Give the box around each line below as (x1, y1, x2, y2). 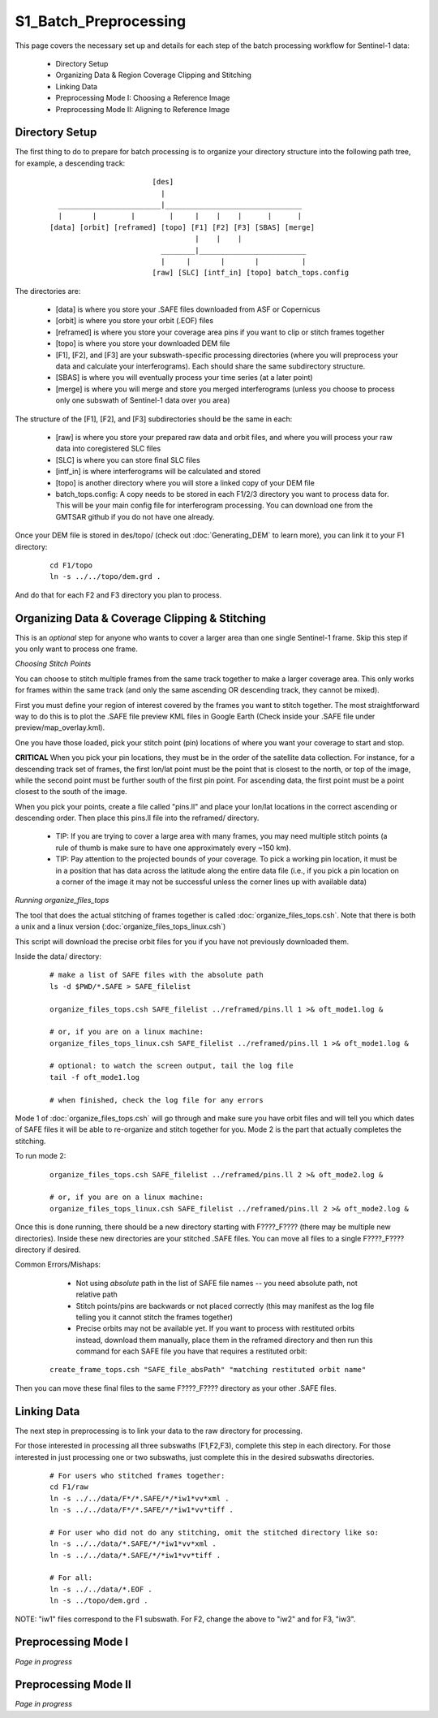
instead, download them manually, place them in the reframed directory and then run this (75, 1335, 373, 1345)
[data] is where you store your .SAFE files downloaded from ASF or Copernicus (55, 304, 320, 314)
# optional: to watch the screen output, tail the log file (49, 1061, 294, 1071)
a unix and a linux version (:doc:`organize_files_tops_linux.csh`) (15, 922, 226, 931)
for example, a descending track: (15, 158, 126, 168)
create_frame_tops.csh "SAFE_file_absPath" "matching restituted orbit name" (49, 1365, 367, 1375)
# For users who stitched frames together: (49, 1470, 225, 1480)
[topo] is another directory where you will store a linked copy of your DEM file (55, 477, 316, 487)
